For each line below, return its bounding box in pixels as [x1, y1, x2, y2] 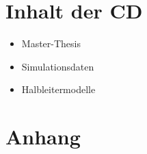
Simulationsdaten [21, 59, 94, 73]
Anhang [5, 123, 81, 151]
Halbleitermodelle [21, 82, 96, 97]
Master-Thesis [21, 36, 81, 51]
